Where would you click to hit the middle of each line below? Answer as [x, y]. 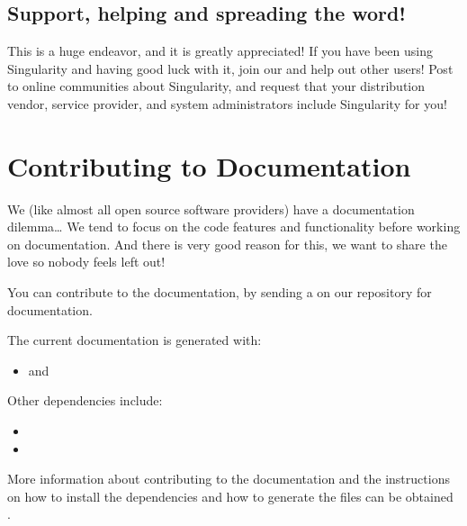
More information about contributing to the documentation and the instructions [229, 479]
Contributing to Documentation [209, 165]
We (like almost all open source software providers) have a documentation [211, 209]
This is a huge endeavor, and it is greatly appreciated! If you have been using [220, 51]
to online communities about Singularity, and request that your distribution [216, 86]
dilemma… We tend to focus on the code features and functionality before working [234, 227]
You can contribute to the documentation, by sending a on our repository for [220, 292]
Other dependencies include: [85, 400]
